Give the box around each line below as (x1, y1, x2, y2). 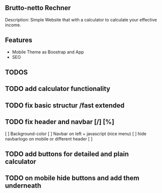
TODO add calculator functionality (5, 85, 110, 93)
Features (5, 36, 32, 44)
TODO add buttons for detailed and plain (5, 150, 129, 158)
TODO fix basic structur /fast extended (5, 101, 125, 109)
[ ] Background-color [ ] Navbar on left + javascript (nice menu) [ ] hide (5, 131, 147, 137)
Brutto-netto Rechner (5, 4, 71, 12)
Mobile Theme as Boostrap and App (12, 49, 84, 55)
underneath (5, 182, 42, 190)
